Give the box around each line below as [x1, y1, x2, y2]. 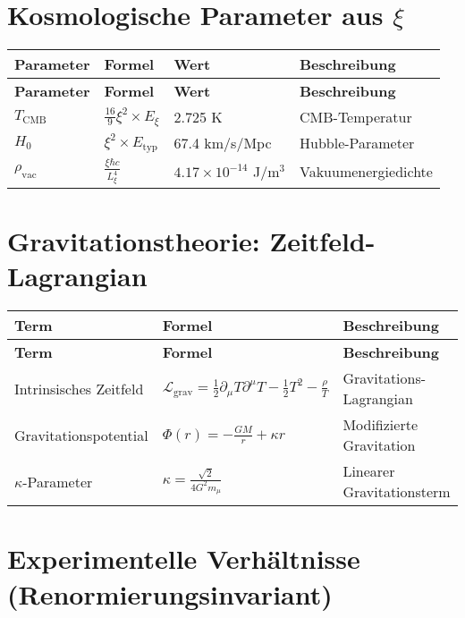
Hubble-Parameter [300, 132, 415, 154]
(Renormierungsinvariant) [7, 575, 333, 612]
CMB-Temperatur [300, 106, 412, 128]
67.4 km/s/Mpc [173, 132, 272, 154]
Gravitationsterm [342, 481, 451, 503]
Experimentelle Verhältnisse [7, 540, 360, 577]
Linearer [342, 461, 395, 482]
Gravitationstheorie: [7, 223, 260, 259]
